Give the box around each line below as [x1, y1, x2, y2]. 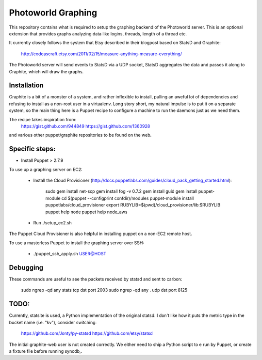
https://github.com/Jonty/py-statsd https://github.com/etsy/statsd [21, 330, 153, 336]
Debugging [9, 263, 44, 271]
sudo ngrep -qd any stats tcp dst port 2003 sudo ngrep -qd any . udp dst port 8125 [21, 287, 188, 293]
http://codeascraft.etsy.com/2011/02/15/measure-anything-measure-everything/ [21, 51, 182, 57]
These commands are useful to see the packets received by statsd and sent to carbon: [9, 276, 182, 282]
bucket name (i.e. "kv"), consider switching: [9, 319, 97, 325]
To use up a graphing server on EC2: [9, 166, 82, 172]
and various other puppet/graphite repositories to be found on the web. [9, 132, 152, 138]
